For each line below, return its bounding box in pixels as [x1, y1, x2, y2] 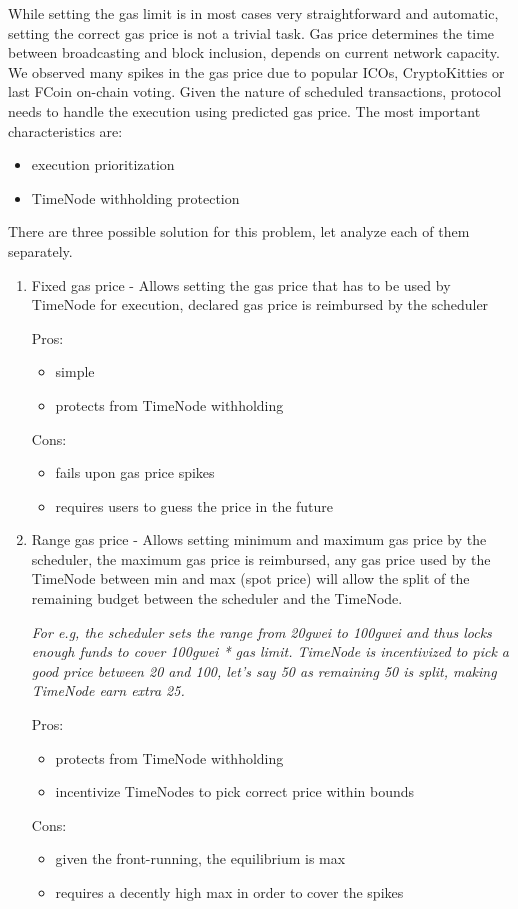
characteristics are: [8, 120, 123, 141]
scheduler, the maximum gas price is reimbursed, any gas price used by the [31, 548, 491, 569]
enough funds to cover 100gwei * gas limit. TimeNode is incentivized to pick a [31, 641, 509, 662]
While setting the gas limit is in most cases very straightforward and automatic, [8, 3, 499, 23]
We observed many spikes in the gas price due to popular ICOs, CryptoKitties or [8, 61, 505, 82]
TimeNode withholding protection [31, 187, 240, 208]
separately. [8, 240, 73, 261]
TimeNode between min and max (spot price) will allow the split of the [31, 568, 470, 589]
